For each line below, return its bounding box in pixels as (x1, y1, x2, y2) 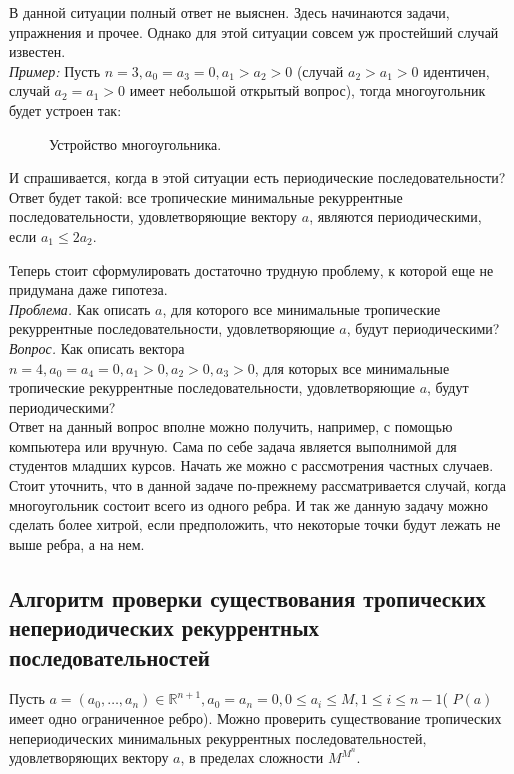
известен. (9, 41, 66, 62)
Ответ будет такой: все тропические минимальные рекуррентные (9, 186, 403, 207)
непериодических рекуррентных (9, 612, 320, 643)
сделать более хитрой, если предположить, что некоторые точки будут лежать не (9, 514, 501, 535)
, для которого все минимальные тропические (162, 298, 441, 319)
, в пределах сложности (180, 747, 324, 768)
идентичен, (423, 60, 490, 81)
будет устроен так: (9, 99, 122, 120)
